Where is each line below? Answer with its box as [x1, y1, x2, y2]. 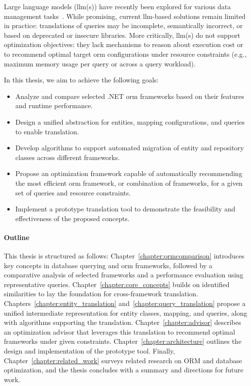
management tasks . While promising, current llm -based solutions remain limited [4, 11, 246, 21]
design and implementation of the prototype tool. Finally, [4, 346, 175, 356]
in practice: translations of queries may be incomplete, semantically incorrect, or [4, 20, 243, 31]
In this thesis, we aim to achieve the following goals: [4, 75, 159, 85]
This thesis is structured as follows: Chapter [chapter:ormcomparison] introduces [4, 251, 245, 261]
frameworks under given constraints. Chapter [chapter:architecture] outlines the [4, 336, 242, 346]
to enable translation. [15, 126, 79, 136]
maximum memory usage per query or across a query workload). [4, 58, 196, 68]
